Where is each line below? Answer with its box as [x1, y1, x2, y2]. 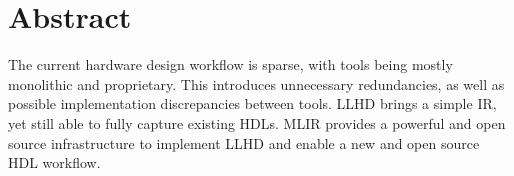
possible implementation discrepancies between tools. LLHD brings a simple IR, [8, 93, 497, 114]
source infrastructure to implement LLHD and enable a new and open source [8, 132, 480, 153]
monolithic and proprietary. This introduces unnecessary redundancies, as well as [8, 73, 505, 94]
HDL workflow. [8, 152, 101, 173]
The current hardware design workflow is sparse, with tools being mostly [8, 54, 453, 75]
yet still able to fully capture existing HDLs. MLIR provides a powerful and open [8, 112, 506, 133]
